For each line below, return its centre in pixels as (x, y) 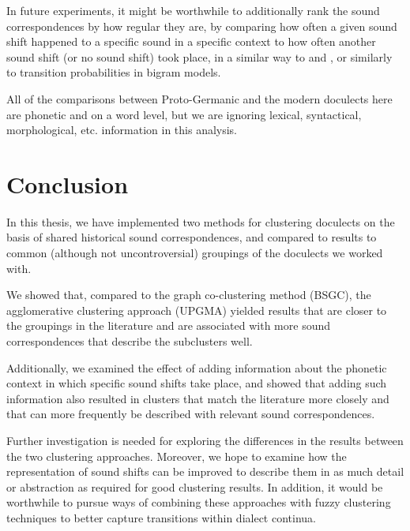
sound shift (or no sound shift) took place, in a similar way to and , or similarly (199, 56)
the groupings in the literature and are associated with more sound (169, 325)
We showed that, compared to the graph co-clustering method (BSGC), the (189, 295)
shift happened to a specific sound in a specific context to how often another (191, 41)
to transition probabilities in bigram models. (114, 72)
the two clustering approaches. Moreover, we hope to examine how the (177, 456)
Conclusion (68, 183)
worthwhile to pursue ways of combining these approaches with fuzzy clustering (199, 502)
